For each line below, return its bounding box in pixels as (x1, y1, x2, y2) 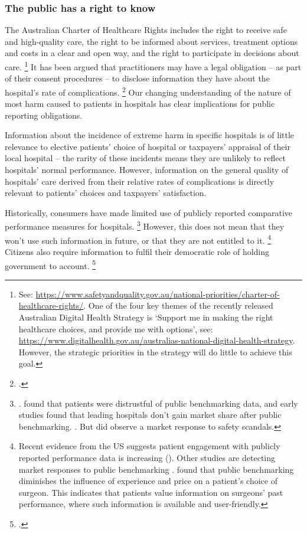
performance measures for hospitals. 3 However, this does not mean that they (5, 218, 285, 233)
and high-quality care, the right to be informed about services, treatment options (5, 35, 298, 47)
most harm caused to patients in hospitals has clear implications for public (5, 97, 275, 110)
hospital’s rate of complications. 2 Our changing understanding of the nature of (5, 84, 291, 98)
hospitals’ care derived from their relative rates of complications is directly (5, 175, 275, 187)
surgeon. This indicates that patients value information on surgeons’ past (18, 486, 283, 498)
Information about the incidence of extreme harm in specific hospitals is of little (5, 129, 295, 141)
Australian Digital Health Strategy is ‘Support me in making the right (18, 310, 273, 323)
